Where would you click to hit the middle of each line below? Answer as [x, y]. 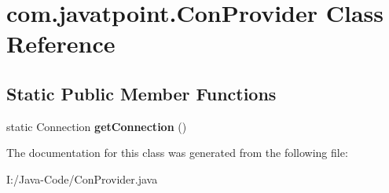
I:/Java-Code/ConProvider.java [82, 178]
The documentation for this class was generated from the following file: [177, 153]
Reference [61, 44]
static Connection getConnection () [97, 126]
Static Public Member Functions [141, 93]
